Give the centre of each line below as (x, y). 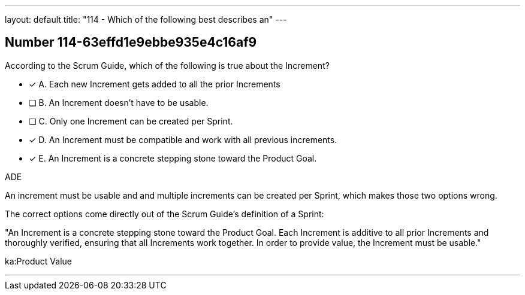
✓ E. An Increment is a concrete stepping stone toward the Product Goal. (173, 158)
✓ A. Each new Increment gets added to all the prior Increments (155, 84)
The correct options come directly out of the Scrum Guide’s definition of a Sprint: (165, 214)
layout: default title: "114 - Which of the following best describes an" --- (146, 19)
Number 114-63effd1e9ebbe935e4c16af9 (131, 42)
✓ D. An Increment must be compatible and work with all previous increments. (183, 139)
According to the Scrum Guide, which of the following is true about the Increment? (167, 65)
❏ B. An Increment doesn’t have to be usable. (119, 102)
